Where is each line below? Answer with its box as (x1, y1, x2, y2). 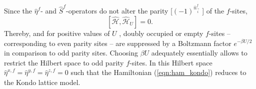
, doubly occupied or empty (119, 27, 203, 38)
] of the (202, 5, 224, 16)
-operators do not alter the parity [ (65, 5, 172, 16)
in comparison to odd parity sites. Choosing (4, 47, 138, 58)
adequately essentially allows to (151, 47, 247, 58)
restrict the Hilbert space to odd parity (4, 57, 124, 67)
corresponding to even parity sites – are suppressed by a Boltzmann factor (4, 37, 231, 48)
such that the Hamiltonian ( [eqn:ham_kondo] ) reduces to (70, 67, 246, 77)
